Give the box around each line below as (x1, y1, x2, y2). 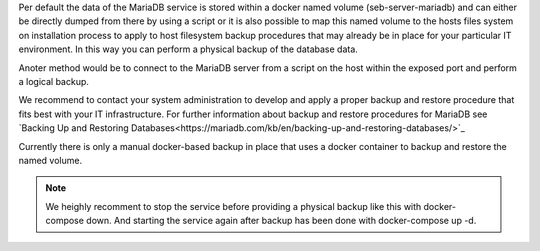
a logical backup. (18, 75, 90, 87)
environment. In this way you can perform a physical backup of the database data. (18, 43, 359, 55)
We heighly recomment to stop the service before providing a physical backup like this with (45, 200, 422, 212)
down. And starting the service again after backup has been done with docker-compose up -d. (86, 215, 477, 227)
